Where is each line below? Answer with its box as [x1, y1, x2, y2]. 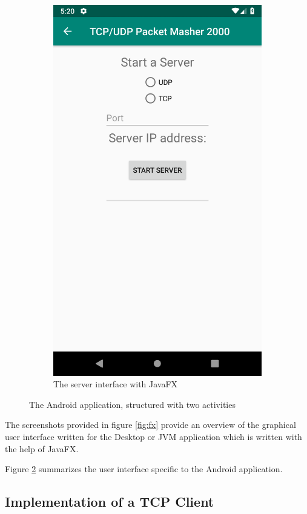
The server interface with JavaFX [53, 378, 178, 390]
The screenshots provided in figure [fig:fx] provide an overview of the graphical [5, 418, 296, 431]
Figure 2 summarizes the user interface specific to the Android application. [5, 462, 283, 475]
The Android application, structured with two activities [29, 398, 236, 410]
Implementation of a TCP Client [5, 492, 214, 511]
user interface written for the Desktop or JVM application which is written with [5, 430, 302, 442]
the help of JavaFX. [5, 442, 79, 455]
